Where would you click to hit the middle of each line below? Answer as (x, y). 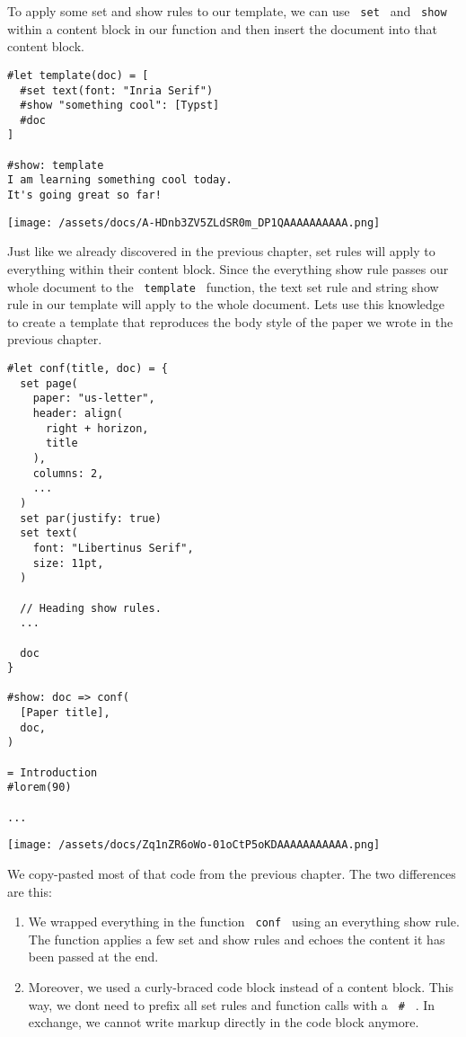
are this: (30, 891)
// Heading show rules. (91, 608)
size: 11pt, (68, 563)
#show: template (56, 165)
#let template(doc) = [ (78, 75)
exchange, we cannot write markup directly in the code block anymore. (224, 1022)
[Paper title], (65, 713)
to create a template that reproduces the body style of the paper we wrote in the (230, 321)
